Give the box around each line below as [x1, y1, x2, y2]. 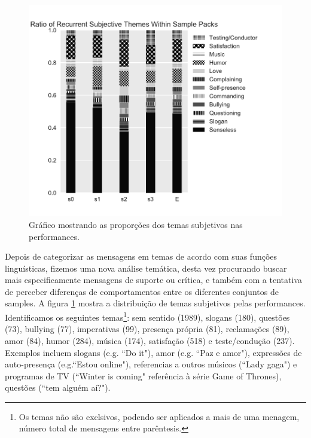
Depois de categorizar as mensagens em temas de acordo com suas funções [5, 250, 278, 263]
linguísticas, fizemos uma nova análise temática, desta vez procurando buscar [5, 261, 287, 274]
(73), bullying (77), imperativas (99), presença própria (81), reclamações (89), [5, 323, 289, 335]
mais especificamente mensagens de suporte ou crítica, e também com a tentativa [5, 273, 302, 286]
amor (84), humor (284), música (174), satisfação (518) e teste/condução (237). [5, 334, 295, 346]
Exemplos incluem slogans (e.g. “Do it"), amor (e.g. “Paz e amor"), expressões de [5, 346, 302, 358]
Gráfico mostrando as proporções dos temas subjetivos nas [29, 218, 243, 230]
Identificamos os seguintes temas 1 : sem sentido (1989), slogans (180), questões [5, 309, 290, 323]
